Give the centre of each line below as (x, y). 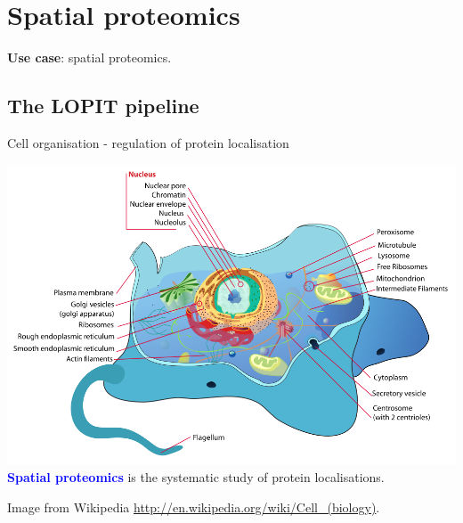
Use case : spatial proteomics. (89, 57)
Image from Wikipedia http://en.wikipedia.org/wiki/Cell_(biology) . (194, 507)
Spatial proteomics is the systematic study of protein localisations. (196, 477)
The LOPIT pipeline (103, 106)
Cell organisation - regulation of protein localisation (148, 142)
